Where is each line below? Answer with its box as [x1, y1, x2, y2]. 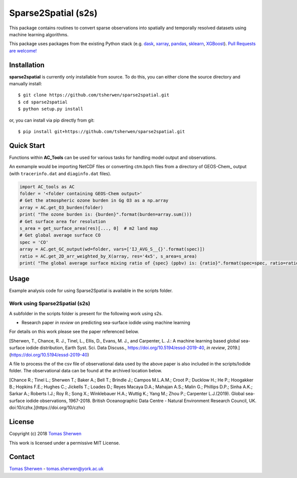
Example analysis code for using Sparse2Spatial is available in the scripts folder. [9, 288, 173, 294]
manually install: [9, 81, 42, 87]
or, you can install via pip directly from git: [9, 117, 95, 123]
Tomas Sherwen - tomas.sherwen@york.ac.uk [9, 466, 104, 472]
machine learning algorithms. [9, 31, 69, 37]
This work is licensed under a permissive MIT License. [9, 440, 120, 446]
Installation [9, 61, 45, 69]
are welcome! [9, 48, 37, 54]
